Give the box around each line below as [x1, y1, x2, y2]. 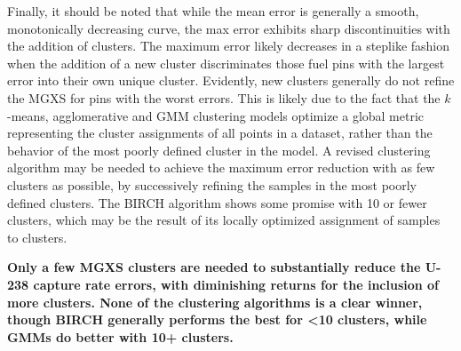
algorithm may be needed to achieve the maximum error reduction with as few [7, 158, 435, 177]
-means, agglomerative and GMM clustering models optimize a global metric [7, 106, 425, 124]
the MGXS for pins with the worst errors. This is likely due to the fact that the [7, 88, 441, 107]
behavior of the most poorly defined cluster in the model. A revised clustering [7, 140, 431, 159]
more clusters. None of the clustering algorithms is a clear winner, [7, 292, 423, 311]
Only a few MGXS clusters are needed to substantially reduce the [7, 258, 421, 276]
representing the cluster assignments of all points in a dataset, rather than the [7, 124, 433, 142]
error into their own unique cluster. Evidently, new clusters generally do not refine [7, 71, 455, 90]
